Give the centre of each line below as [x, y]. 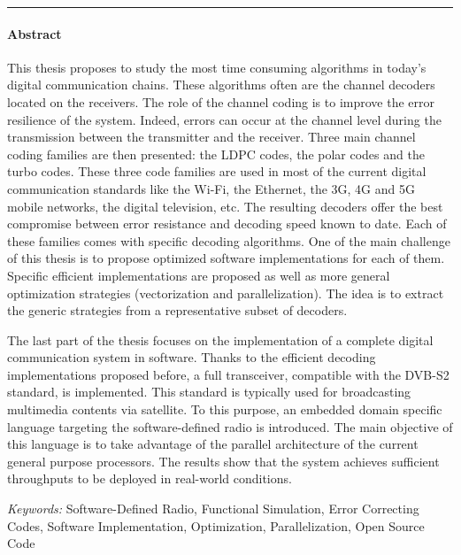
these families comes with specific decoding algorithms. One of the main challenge [229, 240]
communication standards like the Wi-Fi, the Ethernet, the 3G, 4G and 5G [211, 188]
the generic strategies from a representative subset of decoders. [177, 310]
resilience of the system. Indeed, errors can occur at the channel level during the [224, 119]
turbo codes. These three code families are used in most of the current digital [217, 171]
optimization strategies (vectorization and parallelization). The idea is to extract [226, 293]
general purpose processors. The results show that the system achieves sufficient [223, 461]
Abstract [35, 33]
